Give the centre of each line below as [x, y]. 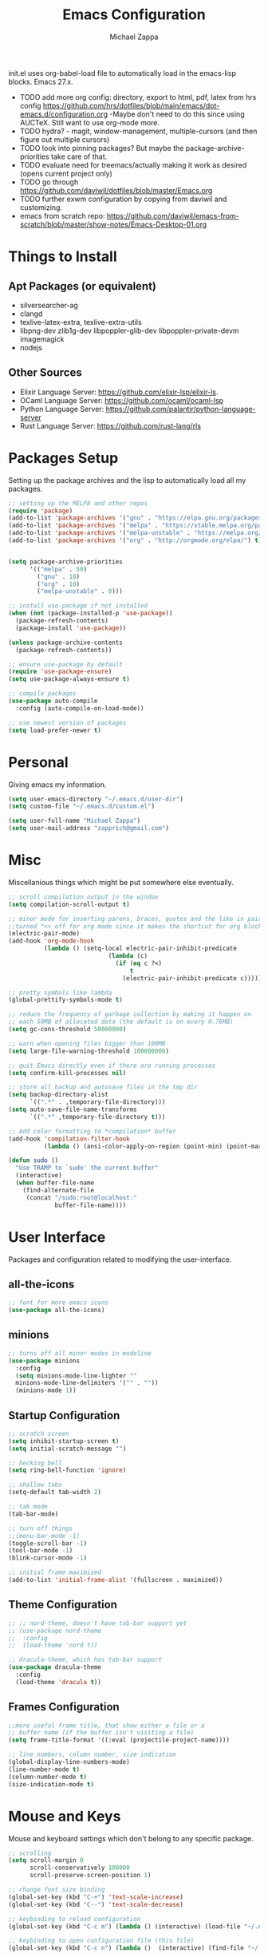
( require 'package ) [41, 511]
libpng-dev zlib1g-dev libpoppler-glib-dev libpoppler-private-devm [129, 330]
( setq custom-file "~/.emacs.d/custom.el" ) [82, 807]
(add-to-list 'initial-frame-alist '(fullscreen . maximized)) [116, 1580]
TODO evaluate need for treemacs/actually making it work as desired [133, 164]
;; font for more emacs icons [59, 1303]
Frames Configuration [64, 1707]
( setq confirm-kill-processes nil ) [67, 1073]
